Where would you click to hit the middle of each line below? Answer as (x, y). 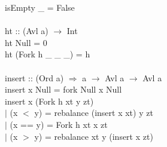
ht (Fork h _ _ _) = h (48, 54)
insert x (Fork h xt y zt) (49, 101)
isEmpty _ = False (40, 7)
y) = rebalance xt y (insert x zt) (94, 136)
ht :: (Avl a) (27, 31)
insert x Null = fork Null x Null (63, 89)
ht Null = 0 (26, 42)
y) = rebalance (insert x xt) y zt (94, 113)
